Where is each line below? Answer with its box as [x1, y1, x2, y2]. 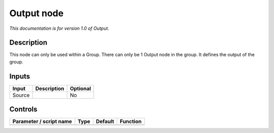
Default [95, 118, 114, 125]
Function [120, 118, 142, 125]
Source [12, 92, 30, 99]
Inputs [9, 72, 30, 80]
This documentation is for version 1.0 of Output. [9, 25, 109, 31]
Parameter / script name [12, 118, 72, 125]
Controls [9, 105, 38, 114]
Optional [70, 85, 91, 92]
